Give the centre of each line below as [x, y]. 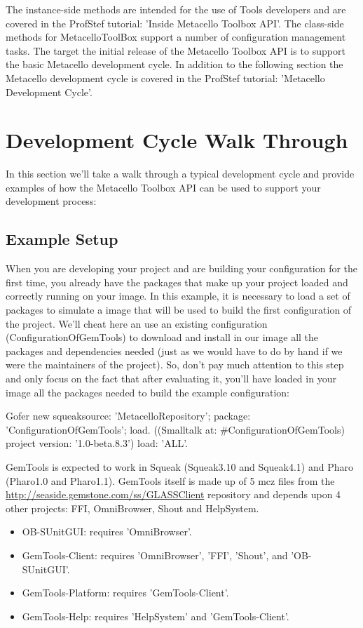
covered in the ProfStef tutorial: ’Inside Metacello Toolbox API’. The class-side [175, 23]
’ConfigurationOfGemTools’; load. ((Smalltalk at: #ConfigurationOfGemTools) [175, 429]
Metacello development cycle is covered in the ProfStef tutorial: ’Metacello [165, 78]
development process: [51, 201]
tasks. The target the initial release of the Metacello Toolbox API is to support [176, 50]
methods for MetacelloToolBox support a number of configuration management [176, 37]
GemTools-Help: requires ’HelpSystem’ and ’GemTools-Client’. [156, 616]
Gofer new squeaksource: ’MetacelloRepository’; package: [128, 416]
